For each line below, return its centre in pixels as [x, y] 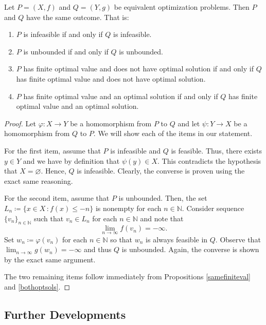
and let [189, 123]
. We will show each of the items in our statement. [173, 133]
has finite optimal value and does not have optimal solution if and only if [138, 69]
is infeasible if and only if [63, 34]
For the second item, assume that [57, 198]
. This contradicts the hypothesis [209, 160]
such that [49, 218]
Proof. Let [20, 123]
